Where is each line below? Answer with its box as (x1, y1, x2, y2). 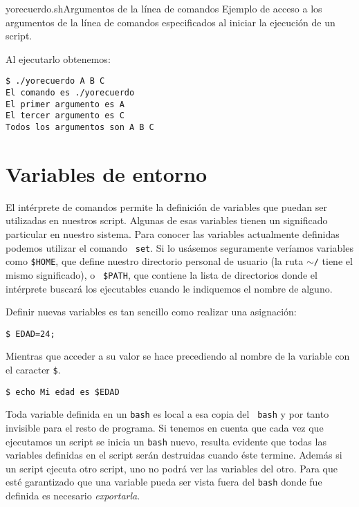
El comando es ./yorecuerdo (6, 88, 135, 98)
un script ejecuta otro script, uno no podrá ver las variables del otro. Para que (6, 461, 338, 475)
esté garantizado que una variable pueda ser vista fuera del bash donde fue (6, 474, 322, 489)
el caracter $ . (6, 362, 61, 376)
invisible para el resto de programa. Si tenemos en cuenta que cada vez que (6, 420, 324, 434)
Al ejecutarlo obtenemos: (6, 51, 111, 66)
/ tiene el (313, 254, 353, 268)
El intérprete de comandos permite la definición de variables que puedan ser (6, 199, 327, 214)
